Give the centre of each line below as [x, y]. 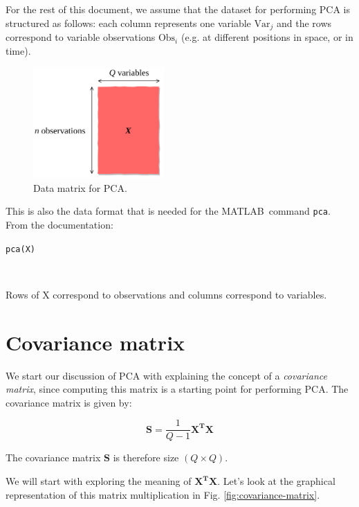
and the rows [304, 23]
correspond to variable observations [81, 37]
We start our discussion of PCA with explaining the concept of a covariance [167, 375]
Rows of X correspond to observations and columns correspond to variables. [166, 294]
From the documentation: [59, 225]
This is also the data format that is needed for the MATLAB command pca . [168, 211]
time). [18, 50]
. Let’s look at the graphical [276, 481]
